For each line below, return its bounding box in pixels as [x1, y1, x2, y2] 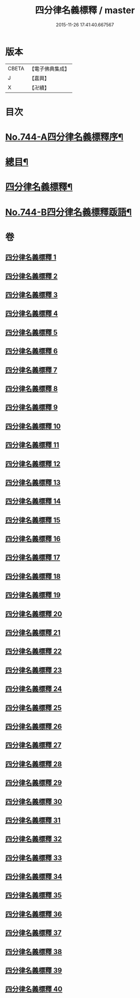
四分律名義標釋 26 [5, 722, 62, 731]
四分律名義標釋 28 [5, 759, 62, 768]
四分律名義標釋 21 [5, 628, 61, 637]
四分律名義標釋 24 [5, 685, 62, 693]
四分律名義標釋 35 [5, 891, 62, 900]
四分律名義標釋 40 [5, 985, 63, 993]
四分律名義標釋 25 [5, 703, 62, 712]
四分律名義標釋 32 [5, 835, 62, 843]
